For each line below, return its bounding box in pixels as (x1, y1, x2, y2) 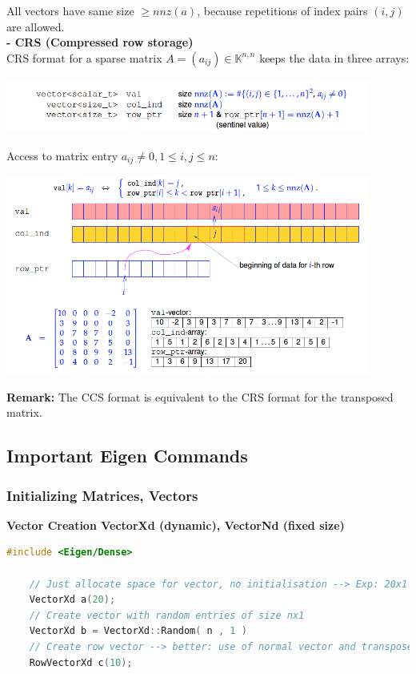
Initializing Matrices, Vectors (6, 485, 198, 505)
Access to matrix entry (6, 147, 118, 163)
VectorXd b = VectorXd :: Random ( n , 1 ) (29, 625, 247, 637)
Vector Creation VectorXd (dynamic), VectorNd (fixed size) (6, 516, 345, 533)
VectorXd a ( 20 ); (29, 594, 116, 606)
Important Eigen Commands (6, 443, 248, 468)
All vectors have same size (6, 2, 134, 18)
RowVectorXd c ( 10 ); (29, 656, 133, 668)
